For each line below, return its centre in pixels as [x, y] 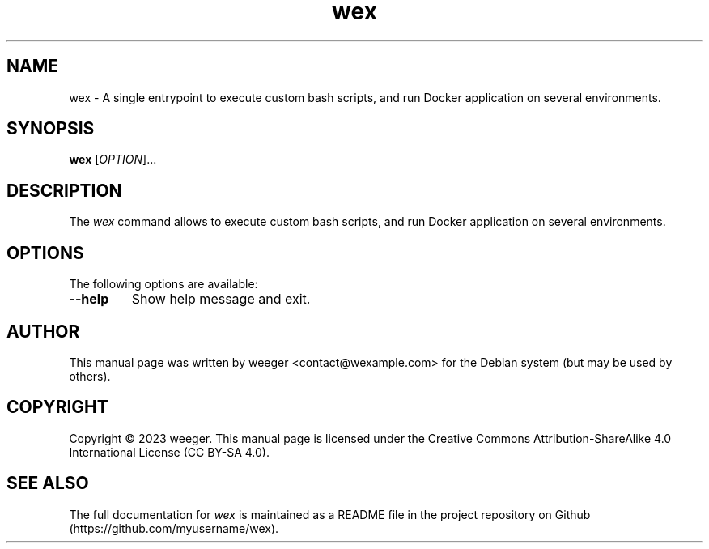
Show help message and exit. [221, 299]
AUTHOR [43, 331]
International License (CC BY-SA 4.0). [169, 452]
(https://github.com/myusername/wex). [174, 528]
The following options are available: [163, 284]
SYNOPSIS [51, 129]
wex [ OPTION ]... [113, 160]
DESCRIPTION [64, 190]
